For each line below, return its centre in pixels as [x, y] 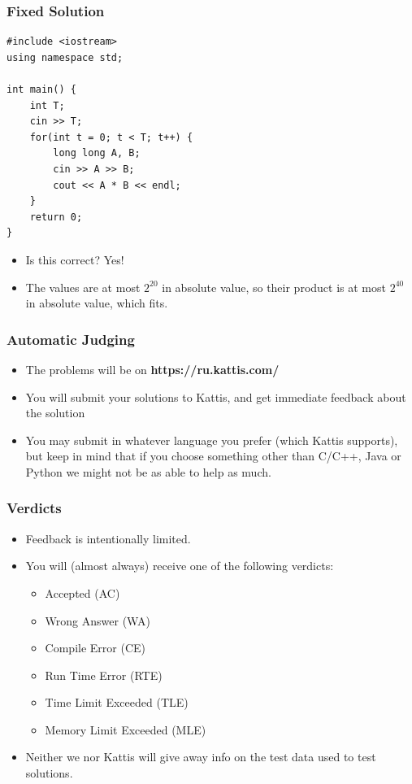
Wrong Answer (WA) [98, 620]
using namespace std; [65, 57]
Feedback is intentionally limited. [108, 538]
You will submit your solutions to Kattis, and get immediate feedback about [216, 396]
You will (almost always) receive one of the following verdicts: [180, 566]
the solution [55, 413]
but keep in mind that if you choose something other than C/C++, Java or [213, 456]
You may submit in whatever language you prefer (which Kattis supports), [212, 440]
